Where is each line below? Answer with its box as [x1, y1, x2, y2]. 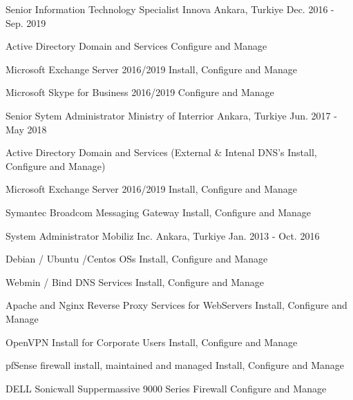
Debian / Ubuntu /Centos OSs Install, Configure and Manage [6, 251, 268, 266]
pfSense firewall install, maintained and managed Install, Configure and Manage [6, 358, 344, 372]
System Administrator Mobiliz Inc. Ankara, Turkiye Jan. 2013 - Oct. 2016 [6, 228, 320, 242]
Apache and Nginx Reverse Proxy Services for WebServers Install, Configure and [6, 298, 347, 312]
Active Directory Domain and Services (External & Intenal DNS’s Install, [6, 145, 317, 160]
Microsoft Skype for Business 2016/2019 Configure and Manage [6, 85, 274, 99]
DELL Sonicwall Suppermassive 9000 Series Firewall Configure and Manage [6, 381, 327, 395]
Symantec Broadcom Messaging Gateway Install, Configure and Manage [6, 204, 311, 219]
